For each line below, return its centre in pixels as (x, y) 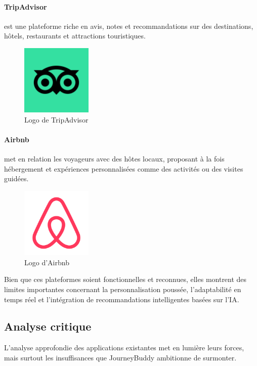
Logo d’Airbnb (47, 262)
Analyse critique (48, 326)
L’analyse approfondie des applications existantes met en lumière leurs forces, (124, 348)
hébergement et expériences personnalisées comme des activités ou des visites (124, 168)
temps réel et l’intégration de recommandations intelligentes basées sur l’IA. (122, 299)
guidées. (16, 178)
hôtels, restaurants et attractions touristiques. (75, 36)
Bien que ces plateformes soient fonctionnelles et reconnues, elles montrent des (125, 279)
